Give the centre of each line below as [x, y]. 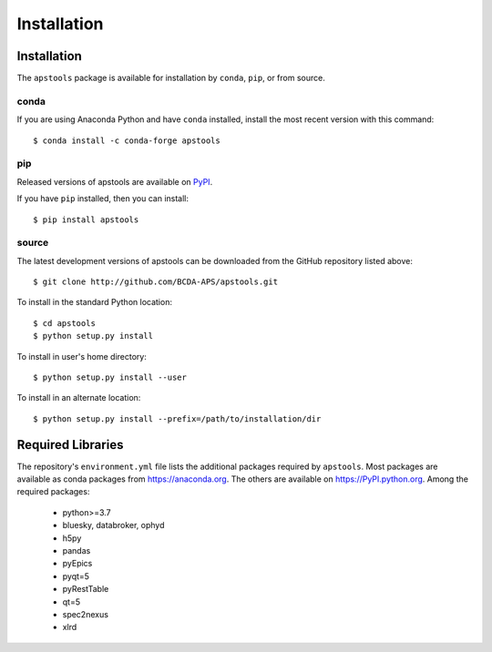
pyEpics [77, 564]
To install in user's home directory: [82, 356]
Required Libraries [70, 445]
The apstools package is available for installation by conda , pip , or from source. [171, 78]
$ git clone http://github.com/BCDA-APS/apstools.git [155, 282]
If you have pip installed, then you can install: [103, 199]
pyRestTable [86, 589]
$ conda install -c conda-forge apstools [127, 140]
